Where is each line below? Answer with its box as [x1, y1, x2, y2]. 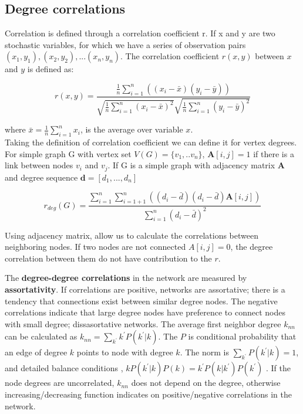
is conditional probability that [188, 330, 297, 342]
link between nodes [5, 159, 73, 171]
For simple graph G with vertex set [5, 147, 132, 160]
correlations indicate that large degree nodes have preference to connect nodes [5, 306, 285, 318]
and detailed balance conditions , [5, 362, 123, 374]
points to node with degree [76, 346, 173, 358]
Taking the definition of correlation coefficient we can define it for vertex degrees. [5, 136, 297, 148]
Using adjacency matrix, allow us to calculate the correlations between [5, 229, 258, 241]
